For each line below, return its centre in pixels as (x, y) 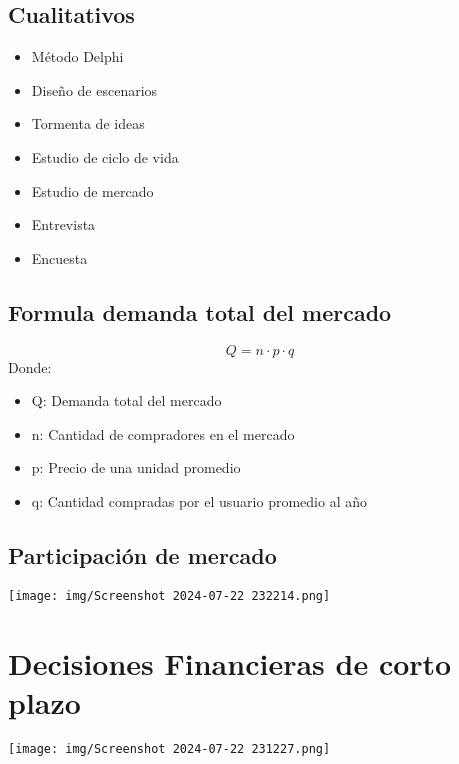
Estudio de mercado (92, 190)
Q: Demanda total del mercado (126, 400)
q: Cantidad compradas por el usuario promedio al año (199, 500)
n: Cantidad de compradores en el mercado (163, 433)
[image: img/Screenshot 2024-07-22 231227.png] (169, 748)
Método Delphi (77, 56)
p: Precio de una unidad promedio (136, 467)
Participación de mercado (142, 554)
